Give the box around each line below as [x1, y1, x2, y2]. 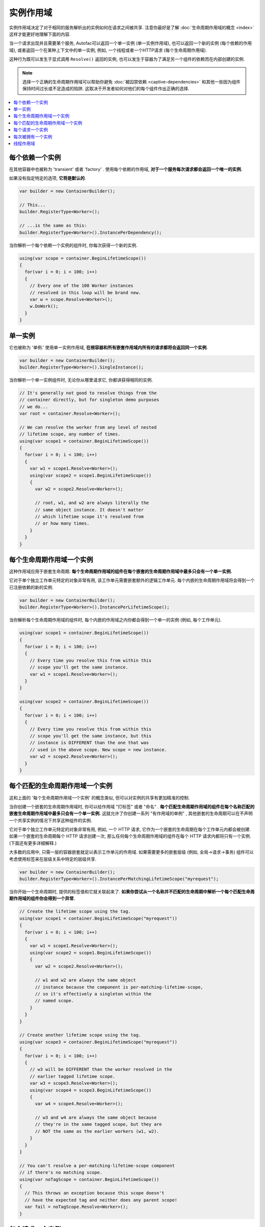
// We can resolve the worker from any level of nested [19, 425, 157, 430]
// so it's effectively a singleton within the [35, 991, 152, 997]
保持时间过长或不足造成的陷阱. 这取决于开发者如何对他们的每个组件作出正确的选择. [22, 86, 190, 92]
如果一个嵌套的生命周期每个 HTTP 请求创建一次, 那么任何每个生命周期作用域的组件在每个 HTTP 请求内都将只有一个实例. [9, 833, 251, 839]
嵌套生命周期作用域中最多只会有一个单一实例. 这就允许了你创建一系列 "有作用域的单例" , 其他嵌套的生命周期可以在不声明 [9, 810, 253, 817]
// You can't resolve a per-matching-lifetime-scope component [19, 1163, 175, 1168]
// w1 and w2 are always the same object [35, 977, 136, 983]
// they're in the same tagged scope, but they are [35, 1121, 162, 1127]
